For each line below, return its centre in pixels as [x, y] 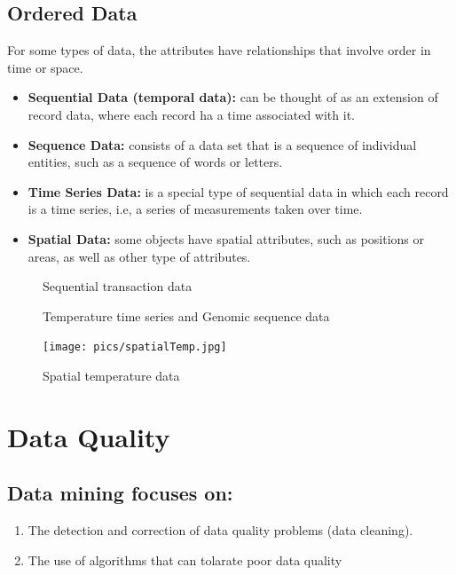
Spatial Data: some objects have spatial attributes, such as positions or [226, 238]
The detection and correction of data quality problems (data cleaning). [220, 530]
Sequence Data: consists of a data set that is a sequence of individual [222, 144]
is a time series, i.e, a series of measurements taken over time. [195, 209]
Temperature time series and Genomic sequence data [186, 315]
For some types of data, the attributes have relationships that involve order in [219, 50]
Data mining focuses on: [120, 493]
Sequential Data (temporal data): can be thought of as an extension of [233, 97]
